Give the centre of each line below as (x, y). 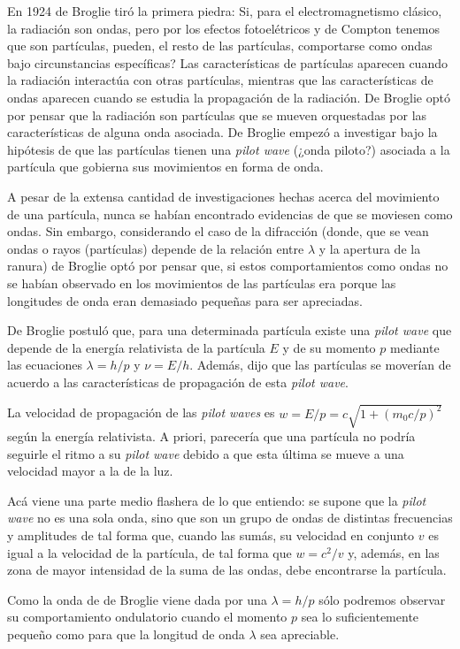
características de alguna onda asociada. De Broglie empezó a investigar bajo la (222, 132)
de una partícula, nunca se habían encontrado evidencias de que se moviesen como (230, 214)
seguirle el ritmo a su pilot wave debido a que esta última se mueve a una (206, 453)
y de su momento (329, 347)
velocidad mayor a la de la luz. (90, 471)
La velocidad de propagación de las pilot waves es (141, 412)
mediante (414, 347)
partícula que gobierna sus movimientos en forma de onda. (165, 167)
